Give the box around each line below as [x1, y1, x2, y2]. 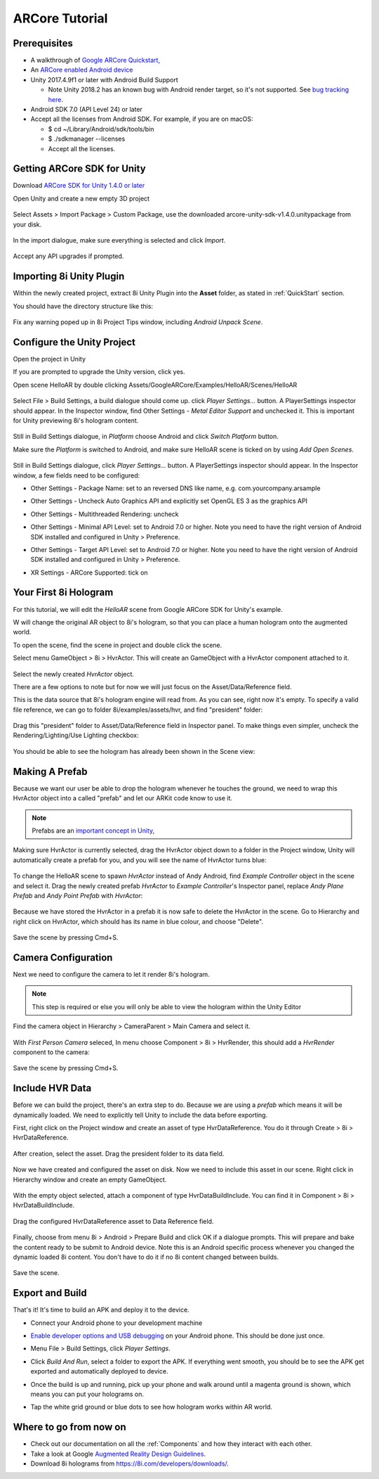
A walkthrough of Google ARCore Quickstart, [30, 56, 161, 65]
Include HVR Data [13, 1082, 92, 1094]
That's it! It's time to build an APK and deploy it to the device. [13, 1305, 189, 1314]
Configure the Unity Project [13, 336, 136, 348]
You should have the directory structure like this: [13, 302, 154, 310]
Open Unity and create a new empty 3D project [13, 194, 150, 203]
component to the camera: [13, 1048, 91, 1056]
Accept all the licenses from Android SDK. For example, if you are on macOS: [30, 115, 253, 123]
